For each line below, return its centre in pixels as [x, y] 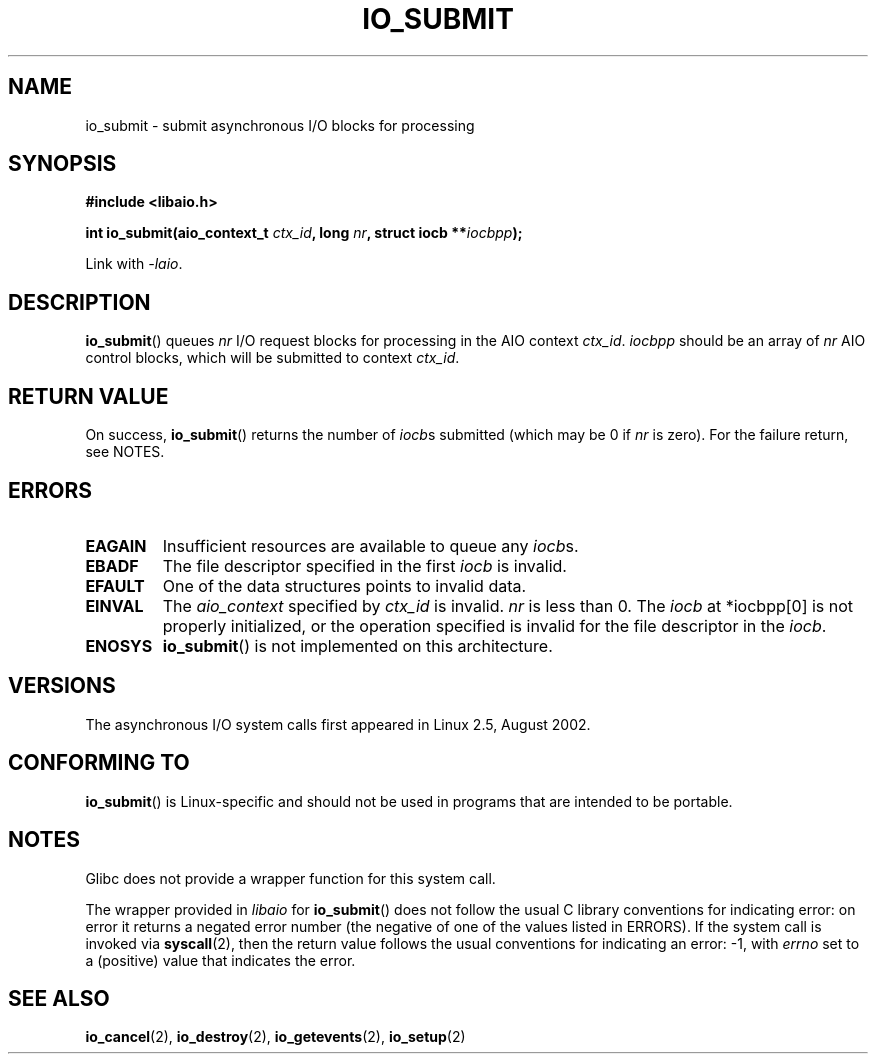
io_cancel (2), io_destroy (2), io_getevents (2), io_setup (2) [275, 1037]
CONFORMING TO [99, 763]
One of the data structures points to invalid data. [344, 585]
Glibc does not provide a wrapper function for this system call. [290, 878]
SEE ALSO [59, 998]
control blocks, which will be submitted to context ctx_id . [272, 358]
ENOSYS [119, 645]
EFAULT [115, 585]
